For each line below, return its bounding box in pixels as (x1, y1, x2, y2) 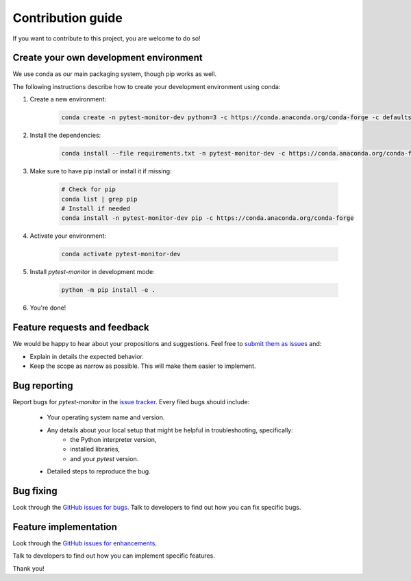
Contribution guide (12, 10, 123, 25)
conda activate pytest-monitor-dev (61, 250, 181, 258)
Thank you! (12, 564, 45, 572)
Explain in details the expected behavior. (29, 352, 144, 360)
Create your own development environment (12, 52, 203, 64)
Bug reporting (12, 380, 73, 391)
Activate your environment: (29, 232, 106, 240)
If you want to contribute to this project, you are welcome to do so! (12, 34, 201, 42)
